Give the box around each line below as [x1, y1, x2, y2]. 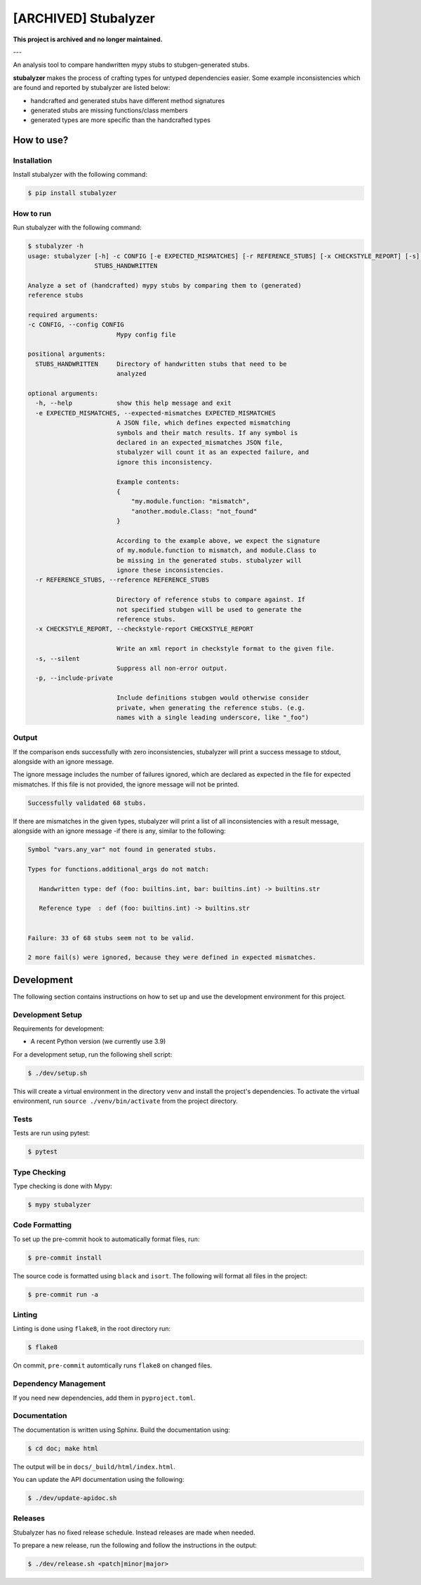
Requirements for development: [13, 1024, 105, 1033]
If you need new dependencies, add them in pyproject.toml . [13, 1393, 196, 1402]
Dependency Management [13, 1379, 106, 1389]
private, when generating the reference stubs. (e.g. [116, 704, 305, 711]
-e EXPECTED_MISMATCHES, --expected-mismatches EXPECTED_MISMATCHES [35, 409, 276, 417]
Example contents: [116, 478, 180, 486]
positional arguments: [27, 350, 106, 358]
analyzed [116, 370, 147, 378]
